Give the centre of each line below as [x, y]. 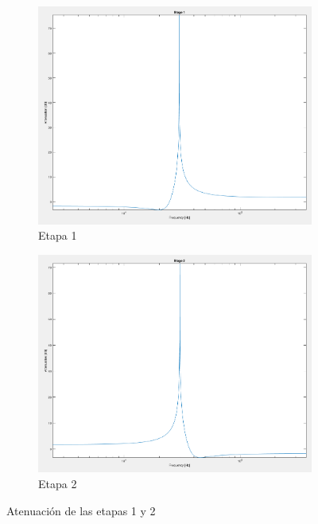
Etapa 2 [58, 483]
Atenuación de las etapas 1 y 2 [81, 510]
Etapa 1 [58, 235]
